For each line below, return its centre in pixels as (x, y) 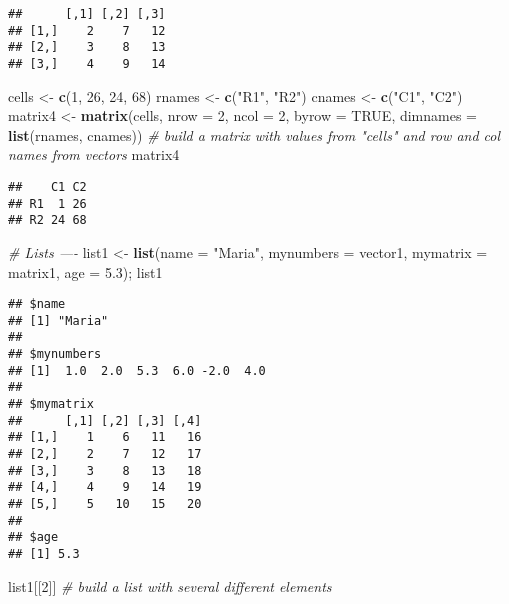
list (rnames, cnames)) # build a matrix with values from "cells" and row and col (254, 134)
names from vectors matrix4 (94, 154)
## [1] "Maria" (58, 320)
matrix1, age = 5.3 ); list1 (85, 271)
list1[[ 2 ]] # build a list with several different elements (170, 585)
